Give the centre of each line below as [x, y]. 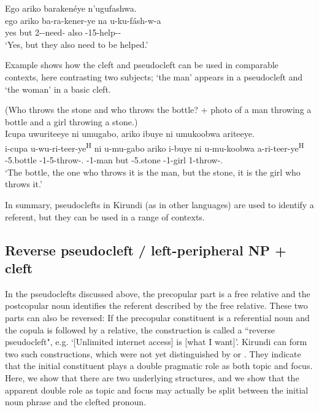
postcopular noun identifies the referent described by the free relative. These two [156, 305]
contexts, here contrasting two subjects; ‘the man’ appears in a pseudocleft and [154, 76]
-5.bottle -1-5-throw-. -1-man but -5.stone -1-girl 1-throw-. [114, 160]
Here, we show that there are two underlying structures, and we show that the [152, 377]
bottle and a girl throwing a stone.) [71, 121]
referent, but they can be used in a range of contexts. [105, 216]
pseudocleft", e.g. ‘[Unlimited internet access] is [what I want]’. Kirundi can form [156, 342]
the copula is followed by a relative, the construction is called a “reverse [140, 329]
